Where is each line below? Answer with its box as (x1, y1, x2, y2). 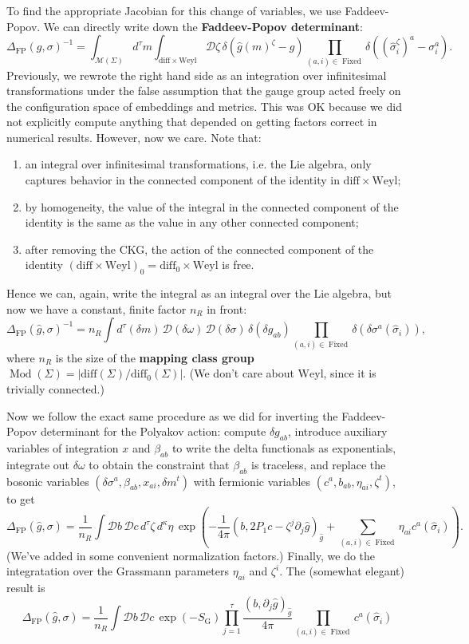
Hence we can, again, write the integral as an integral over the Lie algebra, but (6, 285, 392, 302)
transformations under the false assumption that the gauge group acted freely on (6, 82, 401, 99)
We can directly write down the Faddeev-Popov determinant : (43, 18, 363, 34)
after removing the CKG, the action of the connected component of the (25, 240, 374, 257)
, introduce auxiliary (287, 423, 388, 440)
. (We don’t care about (183, 365, 294, 381)
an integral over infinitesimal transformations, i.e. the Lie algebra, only (25, 156, 372, 172)
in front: (207, 300, 247, 317)
